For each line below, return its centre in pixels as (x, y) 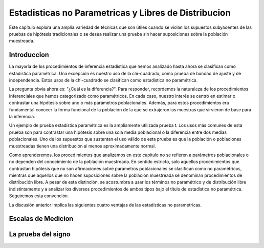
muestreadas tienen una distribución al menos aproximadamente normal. (83, 146)
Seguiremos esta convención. (39, 196)
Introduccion (29, 55)
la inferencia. (22, 116)
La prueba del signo (40, 234)
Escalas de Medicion (41, 219)
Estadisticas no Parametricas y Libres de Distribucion (120, 13)
